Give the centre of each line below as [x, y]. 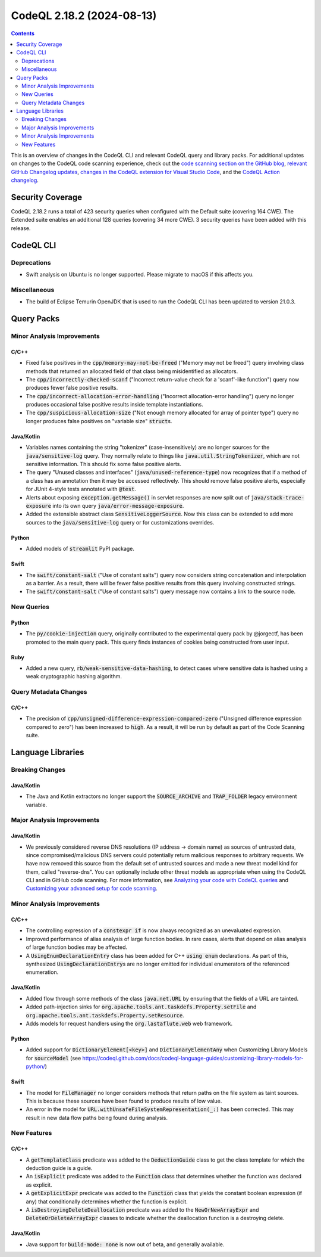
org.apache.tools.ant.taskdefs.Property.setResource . [105, 1015]
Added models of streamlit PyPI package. [80, 549]
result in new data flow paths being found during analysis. [97, 1118]
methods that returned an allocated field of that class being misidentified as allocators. [132, 371]
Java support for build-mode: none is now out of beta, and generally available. [125, 1244]
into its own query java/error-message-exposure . [118, 506]
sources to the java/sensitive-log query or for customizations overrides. [120, 522]
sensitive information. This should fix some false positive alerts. [103, 464]
